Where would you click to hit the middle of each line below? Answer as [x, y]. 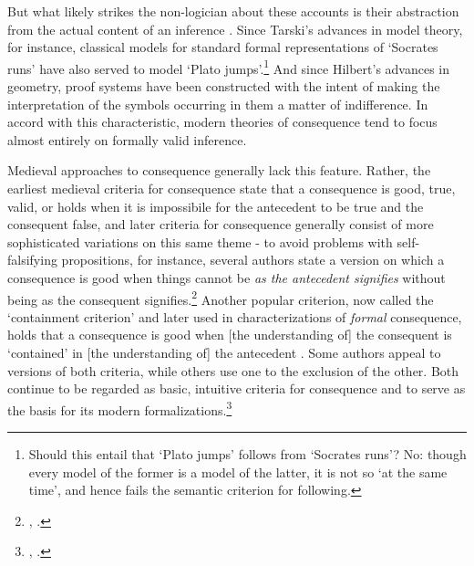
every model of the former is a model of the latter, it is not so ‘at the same [238, 472]
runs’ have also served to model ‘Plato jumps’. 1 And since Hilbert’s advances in [229, 67]
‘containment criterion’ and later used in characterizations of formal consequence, [235, 316]
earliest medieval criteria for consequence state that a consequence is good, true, [232, 188]
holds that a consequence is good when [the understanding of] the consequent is [230, 335]
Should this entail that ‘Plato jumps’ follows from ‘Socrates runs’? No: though [247, 454]
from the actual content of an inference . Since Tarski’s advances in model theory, [235, 29]
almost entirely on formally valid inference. [127, 139]
